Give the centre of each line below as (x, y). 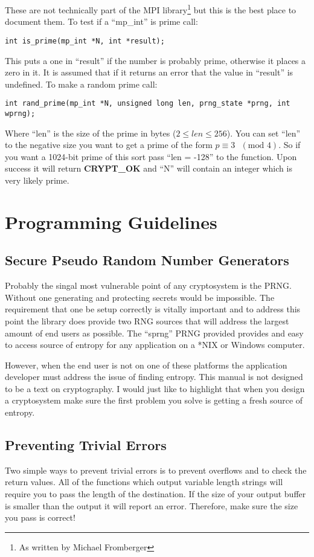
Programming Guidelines (111, 221)
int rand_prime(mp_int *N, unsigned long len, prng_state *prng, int (148, 104)
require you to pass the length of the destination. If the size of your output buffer (155, 494)
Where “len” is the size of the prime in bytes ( (91, 133)
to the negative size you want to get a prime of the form (109, 145)
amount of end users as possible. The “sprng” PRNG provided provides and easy (154, 333)
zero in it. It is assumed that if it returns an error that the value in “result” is (149, 72)
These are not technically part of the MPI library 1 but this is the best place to (151, 9)
